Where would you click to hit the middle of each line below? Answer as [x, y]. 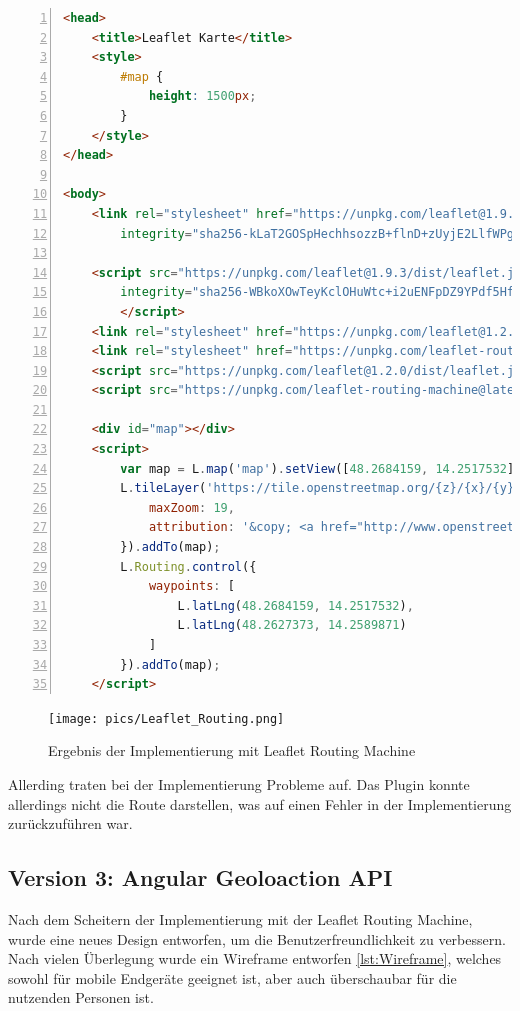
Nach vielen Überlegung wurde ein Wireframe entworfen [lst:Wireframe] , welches [255, 958]
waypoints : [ [191, 586]
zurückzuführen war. [70, 823]
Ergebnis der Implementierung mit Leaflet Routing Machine [232, 750]
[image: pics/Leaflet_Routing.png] [166, 718]
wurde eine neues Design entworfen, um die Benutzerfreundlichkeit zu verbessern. [257, 938]
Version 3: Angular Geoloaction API [200, 877]
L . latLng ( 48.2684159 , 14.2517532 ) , [295, 605]
